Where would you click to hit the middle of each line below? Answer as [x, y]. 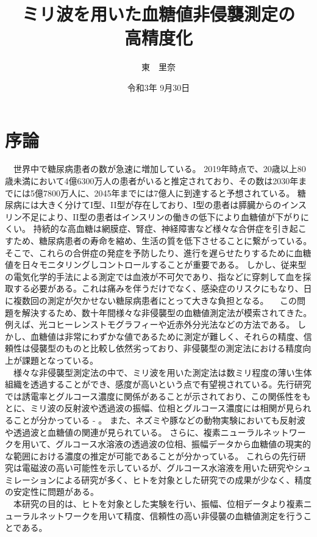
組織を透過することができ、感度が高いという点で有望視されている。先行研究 [158, 384]
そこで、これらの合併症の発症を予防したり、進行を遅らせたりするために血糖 [158, 252]
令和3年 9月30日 [158, 87]
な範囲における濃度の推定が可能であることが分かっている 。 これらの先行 [151, 456]
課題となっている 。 [60, 360]
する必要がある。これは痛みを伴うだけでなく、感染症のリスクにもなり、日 [162, 288]
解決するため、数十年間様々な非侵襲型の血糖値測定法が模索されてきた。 [167, 312]
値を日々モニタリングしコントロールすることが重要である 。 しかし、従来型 [156, 265]
